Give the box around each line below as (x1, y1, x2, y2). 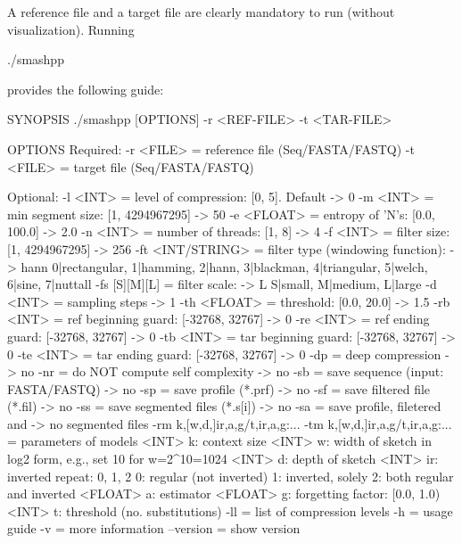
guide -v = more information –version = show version (7, 519, 301, 538)
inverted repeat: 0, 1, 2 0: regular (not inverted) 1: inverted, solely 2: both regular (7, 466, 454, 485)
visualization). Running (7, 20, 135, 38)
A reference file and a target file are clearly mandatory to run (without (7, 3, 395, 21)
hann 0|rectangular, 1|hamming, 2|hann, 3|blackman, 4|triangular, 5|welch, (21, 257, 428, 276)
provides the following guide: (7, 79, 164, 98)
